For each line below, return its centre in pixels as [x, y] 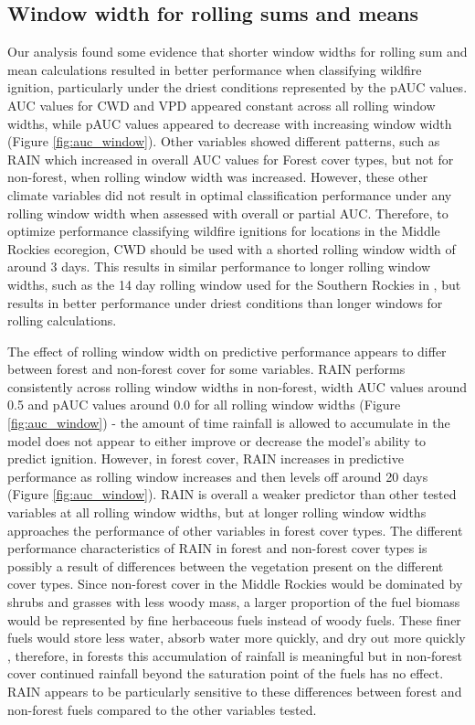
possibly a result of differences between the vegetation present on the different [226, 565]
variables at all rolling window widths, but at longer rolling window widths [217, 512]
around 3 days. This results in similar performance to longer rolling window [219, 267]
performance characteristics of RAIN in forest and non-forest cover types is [217, 548]
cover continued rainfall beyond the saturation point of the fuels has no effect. [226, 673]
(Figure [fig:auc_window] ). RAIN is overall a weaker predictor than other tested [232, 494]
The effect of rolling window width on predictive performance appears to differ [227, 351]
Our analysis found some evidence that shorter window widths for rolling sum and [237, 52]
